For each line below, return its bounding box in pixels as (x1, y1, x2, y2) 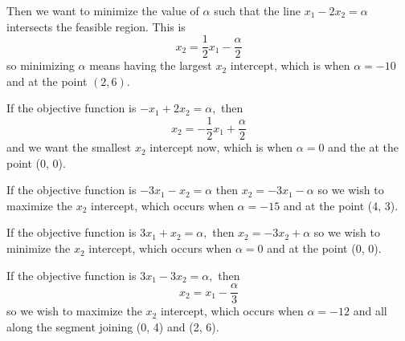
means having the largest (89, 57, 212, 74)
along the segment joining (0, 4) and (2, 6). (6, 318, 219, 335)
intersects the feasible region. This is (6, 18, 186, 35)
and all (353, 302, 387, 319)
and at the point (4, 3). (283, 197, 399, 213)
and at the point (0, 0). (267, 240, 382, 257)
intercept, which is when (230, 57, 350, 74)
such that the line (214, 2, 301, 18)
